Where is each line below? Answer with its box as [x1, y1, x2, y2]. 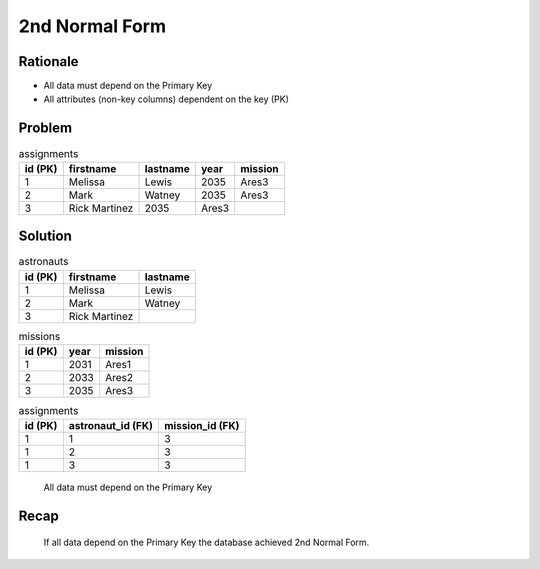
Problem [18, 120, 73, 137]
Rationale [18, 53, 79, 70]
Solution [18, 228, 72, 245]
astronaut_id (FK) [68, 419, 154, 433]
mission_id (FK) [163, 419, 240, 433]
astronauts [18, 255, 69, 269]
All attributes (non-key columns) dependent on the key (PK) [43, 93, 290, 105]
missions [18, 329, 61, 343]
